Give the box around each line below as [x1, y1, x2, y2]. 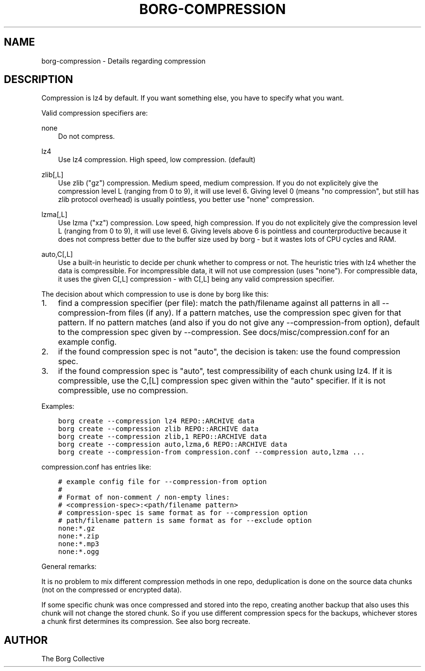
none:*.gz [58, 524, 95, 533]
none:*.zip [58, 532, 99, 540]
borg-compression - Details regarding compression [41, 56, 206, 65]
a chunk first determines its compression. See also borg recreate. [41, 617, 250, 626]
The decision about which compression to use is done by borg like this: [41, 290, 269, 299]
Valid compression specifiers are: [41, 109, 148, 117]
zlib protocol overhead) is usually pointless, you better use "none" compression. [58, 195, 314, 204]
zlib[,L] [41, 170, 64, 179]
